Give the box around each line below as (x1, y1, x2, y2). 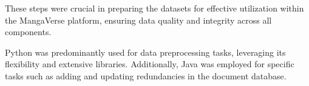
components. (5, 25, 52, 38)
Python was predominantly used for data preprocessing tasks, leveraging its (5, 45, 286, 58)
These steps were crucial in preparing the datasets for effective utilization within (5, 2, 304, 14)
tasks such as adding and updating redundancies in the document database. (5, 69, 287, 82)
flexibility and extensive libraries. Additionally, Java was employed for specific (5, 58, 294, 70)
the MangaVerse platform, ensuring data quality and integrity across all (5, 13, 272, 26)
